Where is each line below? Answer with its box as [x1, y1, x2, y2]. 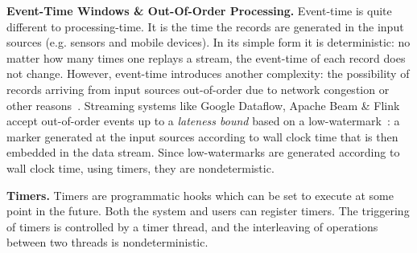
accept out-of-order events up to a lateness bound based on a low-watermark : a [6, 112, 400, 129]
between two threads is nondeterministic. [6, 234, 208, 251]
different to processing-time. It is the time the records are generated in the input [6, 18, 404, 35]
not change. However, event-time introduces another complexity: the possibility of [6, 65, 410, 82]
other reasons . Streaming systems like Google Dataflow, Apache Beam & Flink [6, 96, 400, 113]
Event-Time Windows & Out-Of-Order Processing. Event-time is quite [6, 2, 392, 18]
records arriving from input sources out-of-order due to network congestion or [6, 80, 390, 97]
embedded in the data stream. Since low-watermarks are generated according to [6, 144, 400, 161]
